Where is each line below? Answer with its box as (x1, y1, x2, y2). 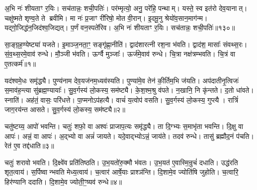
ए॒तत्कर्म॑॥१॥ (4, 58, 36, 68)
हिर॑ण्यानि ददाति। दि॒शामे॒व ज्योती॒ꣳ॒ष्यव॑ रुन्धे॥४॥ (4, 176, 122, 187)
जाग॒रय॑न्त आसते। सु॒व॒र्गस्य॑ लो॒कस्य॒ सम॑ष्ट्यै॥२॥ (4, 104, 125, 115)
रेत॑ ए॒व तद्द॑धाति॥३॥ (4, 140, 54, 151)
